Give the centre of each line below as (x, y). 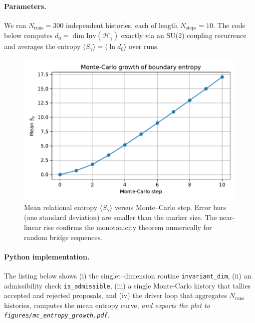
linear (33, 227)
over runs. (144, 46)
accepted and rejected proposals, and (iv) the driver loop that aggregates (116, 295)
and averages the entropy (42, 46)
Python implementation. (47, 256)
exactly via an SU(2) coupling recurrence (184, 35)
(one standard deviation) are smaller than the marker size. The (121, 217)
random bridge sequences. (63, 237)
